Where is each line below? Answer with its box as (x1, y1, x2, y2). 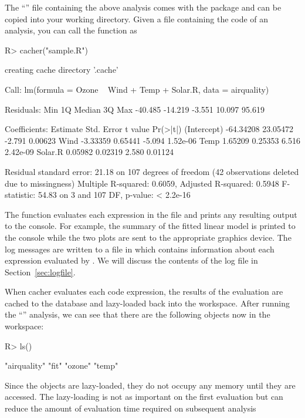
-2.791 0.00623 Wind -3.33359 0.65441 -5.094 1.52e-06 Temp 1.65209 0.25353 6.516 (5, 134, 300, 146)
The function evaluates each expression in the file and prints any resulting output (5, 208, 297, 220)
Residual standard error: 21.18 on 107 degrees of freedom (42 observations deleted (5, 165, 299, 177)
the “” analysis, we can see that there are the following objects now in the (5, 308, 270, 321)
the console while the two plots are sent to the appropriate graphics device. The (5, 231, 292, 243)
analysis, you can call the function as (5, 24, 137, 36)
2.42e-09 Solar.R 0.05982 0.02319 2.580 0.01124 (5, 146, 174, 158)
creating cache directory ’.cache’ (5, 63, 118, 76)
